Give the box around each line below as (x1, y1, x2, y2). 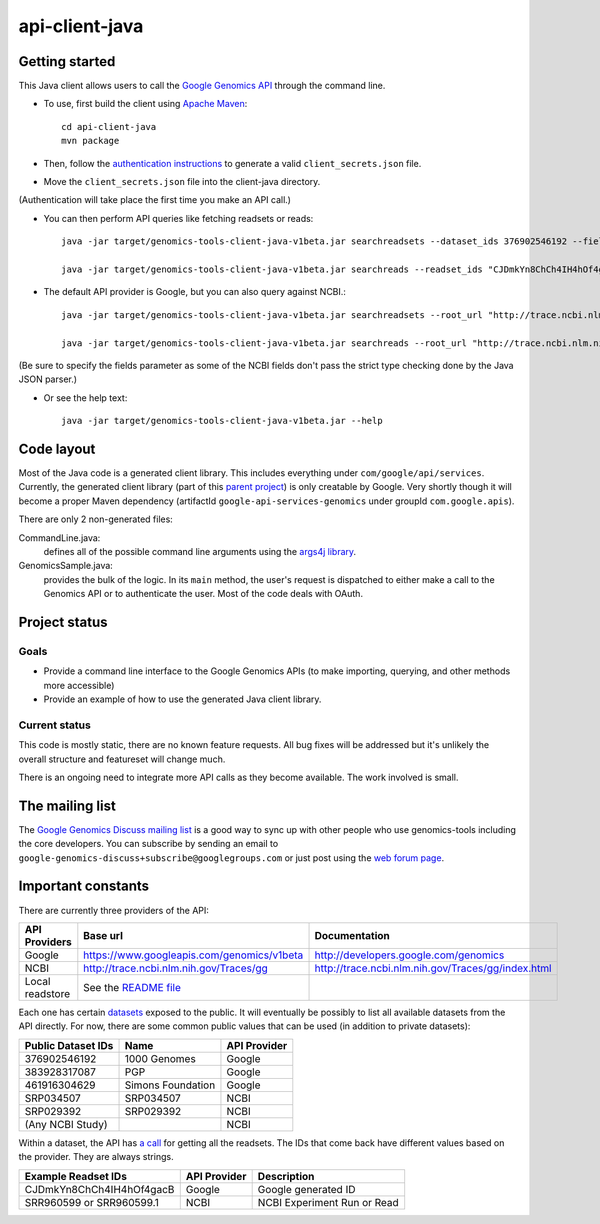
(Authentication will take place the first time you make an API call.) (18, 194, 292, 206)
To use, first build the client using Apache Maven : (43, 98, 248, 110)
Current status (18, 718, 92, 732)
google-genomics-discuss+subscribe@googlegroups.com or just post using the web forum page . (18, 851, 445, 864)
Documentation (314, 928, 390, 942)
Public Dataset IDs (24, 1038, 114, 1052)
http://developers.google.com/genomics (314, 948, 505, 962)
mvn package (61, 135, 120, 147)
